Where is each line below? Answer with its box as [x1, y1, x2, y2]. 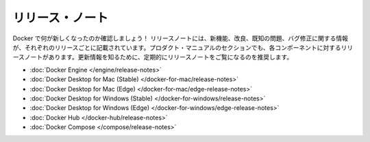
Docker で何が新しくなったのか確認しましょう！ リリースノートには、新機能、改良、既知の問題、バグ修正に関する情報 [12, 34, 349, 42]
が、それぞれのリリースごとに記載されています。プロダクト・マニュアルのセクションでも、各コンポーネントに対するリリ [12, 43, 354, 51]
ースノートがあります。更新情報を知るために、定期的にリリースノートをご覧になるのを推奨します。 [12, 53, 293, 61]
